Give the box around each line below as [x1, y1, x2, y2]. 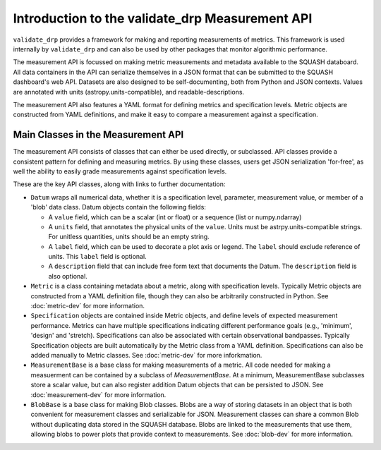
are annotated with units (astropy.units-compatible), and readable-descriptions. [13, 87, 245, 96]
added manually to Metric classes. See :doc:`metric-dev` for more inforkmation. [30, 351, 262, 359]
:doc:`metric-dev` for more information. [30, 302, 145, 310]
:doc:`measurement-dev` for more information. [30, 390, 167, 399]
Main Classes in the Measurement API [13, 129, 184, 141]
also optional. [48, 272, 87, 280]
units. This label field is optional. [48, 253, 147, 261]
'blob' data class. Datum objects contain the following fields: [30, 203, 206, 212]
